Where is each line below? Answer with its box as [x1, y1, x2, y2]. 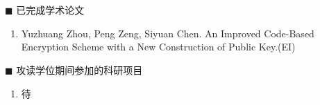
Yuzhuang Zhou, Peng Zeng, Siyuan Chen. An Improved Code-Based [21, 26, 314, 40]
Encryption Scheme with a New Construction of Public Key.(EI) [21, 39, 296, 54]
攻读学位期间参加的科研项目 [16, 62, 143, 77]
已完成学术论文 [16, 3, 85, 17]
